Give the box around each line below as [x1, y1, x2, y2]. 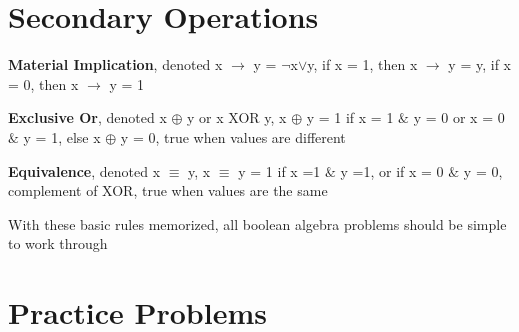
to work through [8, 233, 108, 254]
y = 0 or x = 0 [413, 107, 505, 128]
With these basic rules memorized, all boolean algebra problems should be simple [8, 213, 507, 234]
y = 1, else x [23, 126, 101, 147]
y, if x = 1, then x [307, 54, 418, 75]
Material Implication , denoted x [8, 54, 223, 75]
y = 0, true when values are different [120, 126, 346, 147]
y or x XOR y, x [187, 107, 287, 128]
